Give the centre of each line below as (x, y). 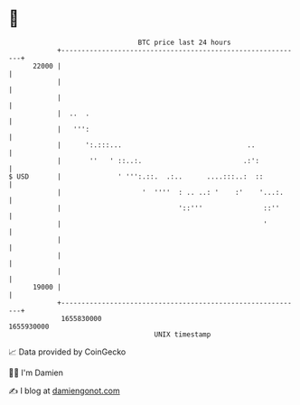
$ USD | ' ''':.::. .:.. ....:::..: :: (136, 176)
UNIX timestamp (183, 334)
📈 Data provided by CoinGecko (67, 352)
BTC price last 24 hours (184, 42)
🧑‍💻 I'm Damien (36, 373)
